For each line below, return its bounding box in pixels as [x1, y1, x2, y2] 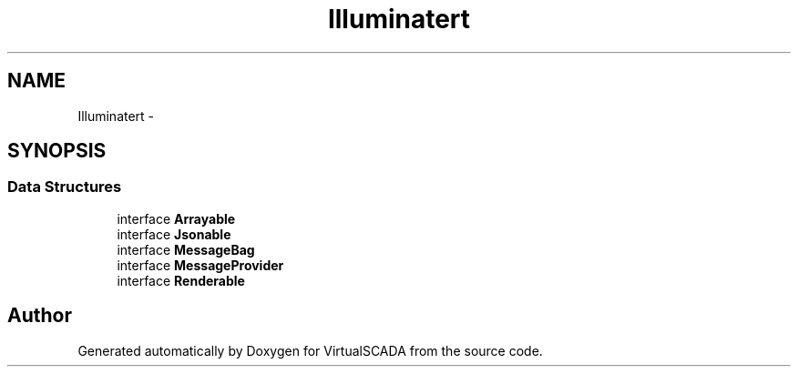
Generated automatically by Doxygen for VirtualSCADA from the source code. [77, 342, 543, 359]
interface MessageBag [117, 241, 255, 258]
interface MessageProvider [117, 257, 284, 273]
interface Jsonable [117, 226, 231, 242]
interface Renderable [117, 272, 245, 288]
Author [7, 304, 72, 328]
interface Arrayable [117, 210, 236, 227]
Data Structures [7, 177, 122, 197]
